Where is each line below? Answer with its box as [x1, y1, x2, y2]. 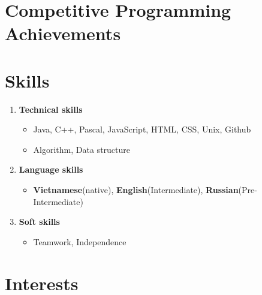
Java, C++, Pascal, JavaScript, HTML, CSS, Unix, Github [33, 123, 251, 136]
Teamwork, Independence [33, 235, 127, 248]
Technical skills [19, 103, 83, 115]
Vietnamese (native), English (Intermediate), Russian [33, 183, 239, 196]
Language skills [19, 163, 83, 176]
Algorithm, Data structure [33, 143, 130, 155]
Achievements [5, 21, 121, 46]
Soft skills [19, 215, 60, 228]
